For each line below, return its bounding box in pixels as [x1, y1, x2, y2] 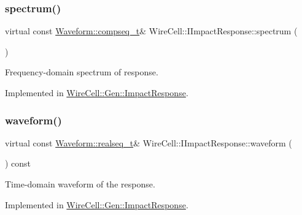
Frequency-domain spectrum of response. [5, 66, 158, 78]
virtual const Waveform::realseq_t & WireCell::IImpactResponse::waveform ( [5, 136, 292, 149]
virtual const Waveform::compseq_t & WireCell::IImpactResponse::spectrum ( [5, 25, 298, 37]
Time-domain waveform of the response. [5, 178, 155, 190]
